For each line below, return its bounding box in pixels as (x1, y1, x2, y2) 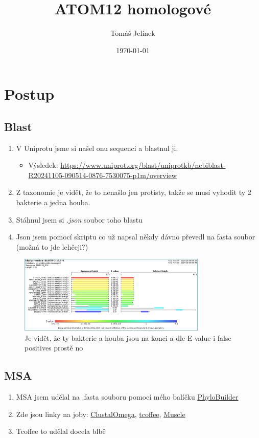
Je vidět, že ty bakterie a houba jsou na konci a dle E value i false (25, 332, 231, 343)
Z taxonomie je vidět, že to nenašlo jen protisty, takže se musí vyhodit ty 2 (16, 187, 251, 198)
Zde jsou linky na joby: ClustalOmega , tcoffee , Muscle (16, 408, 185, 419)
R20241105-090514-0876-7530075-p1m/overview (28, 169, 177, 180)
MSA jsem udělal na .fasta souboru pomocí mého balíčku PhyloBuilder (16, 391, 239, 402)
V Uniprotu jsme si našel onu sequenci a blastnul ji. (16, 142, 178, 153)
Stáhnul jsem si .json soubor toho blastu (16, 214, 143, 225)
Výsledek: (28, 160, 58, 170)
